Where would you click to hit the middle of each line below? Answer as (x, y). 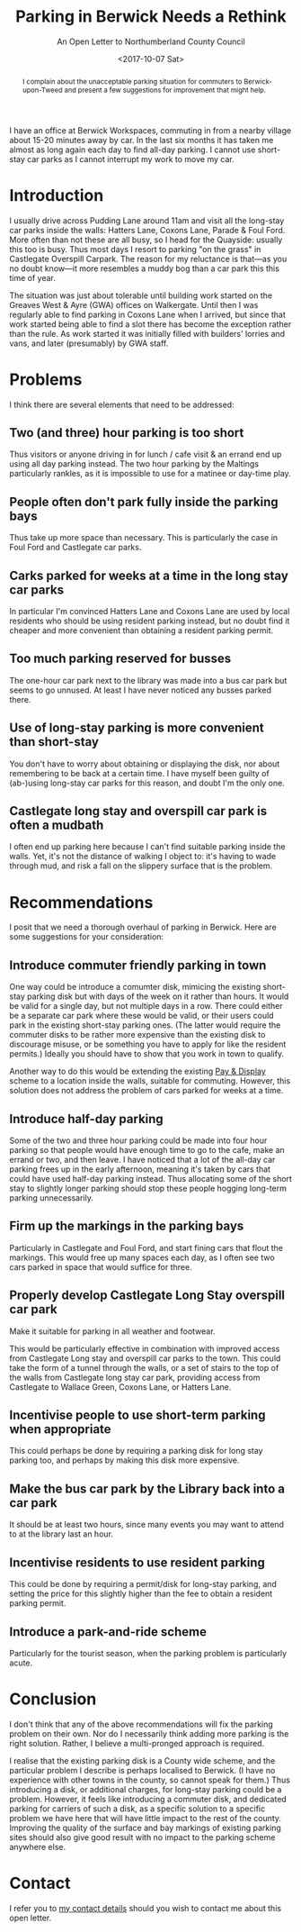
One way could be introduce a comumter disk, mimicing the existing (135, 987)
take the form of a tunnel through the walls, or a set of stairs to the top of (144, 1367)
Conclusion (53, 1699)
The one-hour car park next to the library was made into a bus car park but (148, 680)
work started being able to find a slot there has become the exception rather (150, 324)
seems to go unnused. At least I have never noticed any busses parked (141, 690)
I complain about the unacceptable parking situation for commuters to (132, 82)
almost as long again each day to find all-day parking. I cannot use (133, 150)
